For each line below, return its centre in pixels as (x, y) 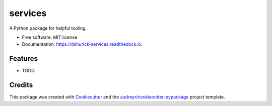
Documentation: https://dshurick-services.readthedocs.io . (82, 44)
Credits (21, 85)
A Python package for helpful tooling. (48, 28)
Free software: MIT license (50, 37)
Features (23, 59)
